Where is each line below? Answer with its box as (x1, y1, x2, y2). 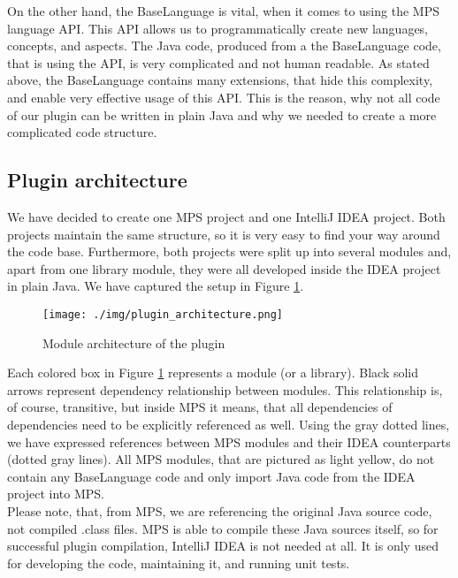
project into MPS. (7, 484, 104, 503)
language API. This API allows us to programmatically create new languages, (7, 19, 429, 37)
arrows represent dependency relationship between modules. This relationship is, (7, 380, 443, 399)
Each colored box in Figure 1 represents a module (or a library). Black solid (7, 363, 419, 382)
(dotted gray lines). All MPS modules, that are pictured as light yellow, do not (7, 450, 435, 468)
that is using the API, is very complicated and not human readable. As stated (7, 53, 430, 72)
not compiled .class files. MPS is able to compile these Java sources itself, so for (7, 519, 439, 537)
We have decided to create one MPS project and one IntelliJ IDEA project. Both (7, 207, 446, 225)
